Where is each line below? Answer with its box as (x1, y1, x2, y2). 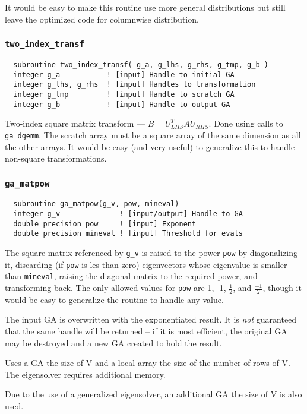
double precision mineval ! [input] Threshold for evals (13, 229, 243, 238)
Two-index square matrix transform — (5, 117, 145, 129)
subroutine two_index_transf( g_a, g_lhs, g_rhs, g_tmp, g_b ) (13, 60, 268, 69)
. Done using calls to (208, 117, 283, 129)
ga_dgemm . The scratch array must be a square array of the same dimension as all (5, 128, 301, 141)
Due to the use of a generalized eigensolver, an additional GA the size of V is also (5, 388, 302, 400)
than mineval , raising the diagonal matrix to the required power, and (5, 270, 258, 282)
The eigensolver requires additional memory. (5, 368, 166, 380)
